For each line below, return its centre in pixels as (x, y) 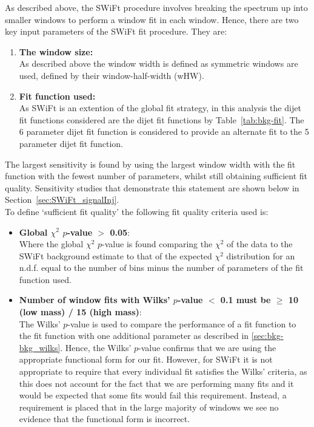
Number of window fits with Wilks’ (95, 300)
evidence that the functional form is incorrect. (105, 419)
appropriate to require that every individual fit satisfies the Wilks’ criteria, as (163, 371)
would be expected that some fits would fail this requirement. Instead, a (153, 395)
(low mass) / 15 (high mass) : (80, 312)
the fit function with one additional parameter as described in (134, 336)
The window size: (56, 51)
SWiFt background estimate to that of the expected (115, 255)
